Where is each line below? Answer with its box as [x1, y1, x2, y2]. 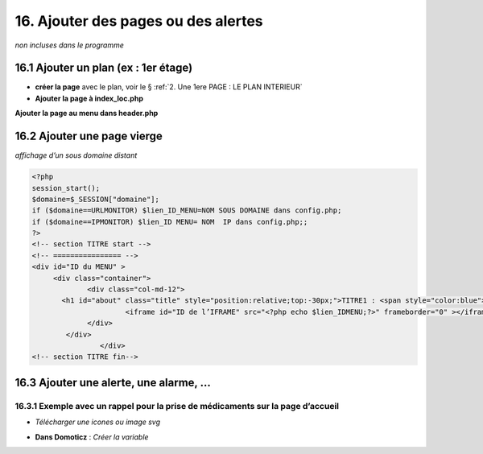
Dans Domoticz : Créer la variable [35, 431, 149, 442]
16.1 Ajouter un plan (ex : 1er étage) [14, 61, 193, 75]
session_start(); [31, 184, 101, 192]
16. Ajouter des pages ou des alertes [14, 12, 263, 30]
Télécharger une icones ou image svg [35, 417, 161, 427]
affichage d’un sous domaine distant [14, 151, 138, 160]
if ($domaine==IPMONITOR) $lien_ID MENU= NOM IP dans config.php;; [31, 217, 308, 226]
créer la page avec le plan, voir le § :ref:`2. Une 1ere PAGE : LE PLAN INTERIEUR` [35, 82, 303, 92]
